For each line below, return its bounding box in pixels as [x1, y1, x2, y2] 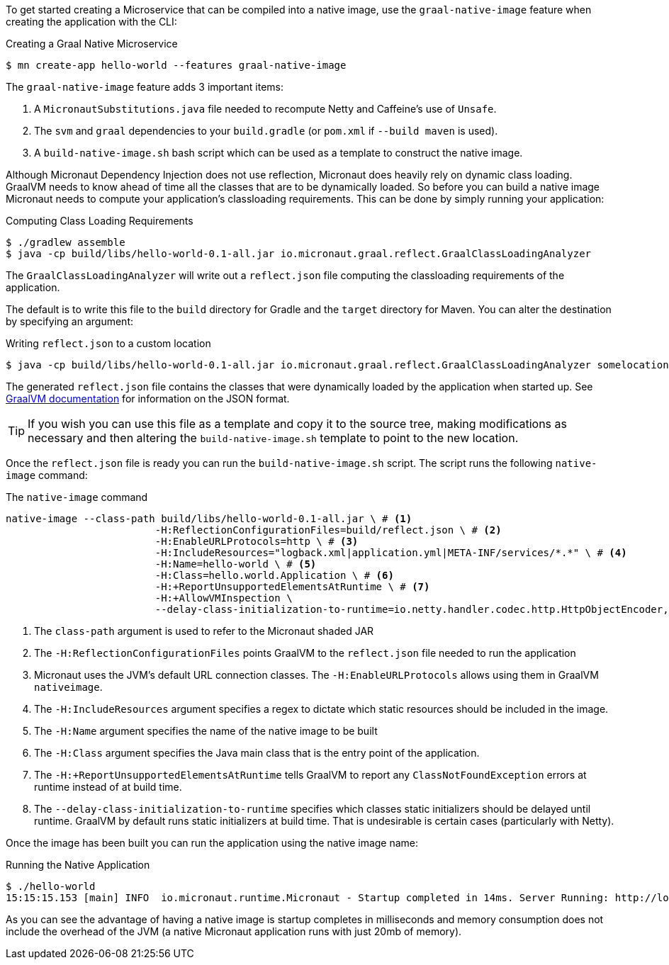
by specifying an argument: [6, 315, 133, 327]
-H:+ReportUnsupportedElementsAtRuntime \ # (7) [154, 581, 430, 592]
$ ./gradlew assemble [6, 237, 125, 248]
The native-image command [6, 491, 148, 503]
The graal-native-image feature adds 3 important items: [6, 81, 284, 93]
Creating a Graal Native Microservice [6, 38, 178, 50]
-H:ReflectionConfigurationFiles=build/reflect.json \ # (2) [154, 524, 502, 536]
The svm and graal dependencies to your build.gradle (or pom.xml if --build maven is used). [34, 125, 498, 137]
